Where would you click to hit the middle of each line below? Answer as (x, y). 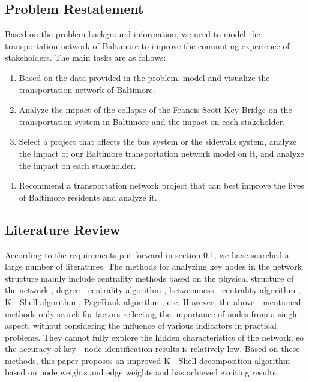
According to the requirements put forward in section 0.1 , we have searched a (147, 254)
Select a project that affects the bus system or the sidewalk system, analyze (158, 141)
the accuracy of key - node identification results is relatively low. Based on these (152, 349)
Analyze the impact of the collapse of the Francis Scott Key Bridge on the (155, 110)
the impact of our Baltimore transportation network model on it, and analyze (161, 153)
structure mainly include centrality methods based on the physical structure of (149, 278)
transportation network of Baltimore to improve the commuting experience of (147, 45)
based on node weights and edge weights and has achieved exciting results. (142, 372)
